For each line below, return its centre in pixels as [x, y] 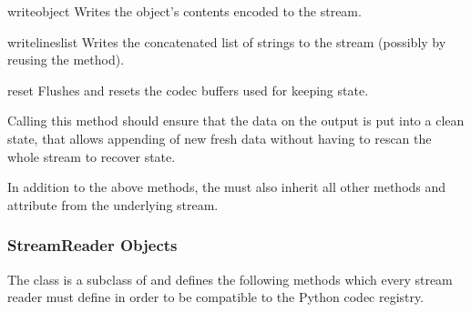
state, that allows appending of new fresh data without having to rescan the [220, 138]
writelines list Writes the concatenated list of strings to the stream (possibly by [227, 41]
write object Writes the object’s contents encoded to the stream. [184, 11]
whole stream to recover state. [92, 156]
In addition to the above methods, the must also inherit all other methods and [227, 187]
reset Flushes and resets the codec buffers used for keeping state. [188, 90]
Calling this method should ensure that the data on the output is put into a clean [236, 121]
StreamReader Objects [92, 245]
